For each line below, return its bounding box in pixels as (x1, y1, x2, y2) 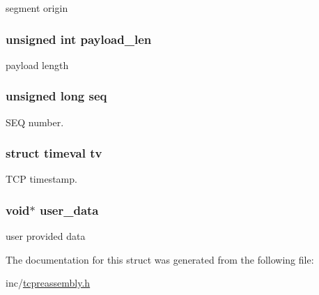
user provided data (6, 229, 86, 243)
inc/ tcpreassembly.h (6, 275, 91, 290)
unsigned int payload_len (6, 30, 152, 47)
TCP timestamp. (6, 172, 77, 186)
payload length (6, 57, 69, 72)
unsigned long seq (6, 87, 107, 105)
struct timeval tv (6, 144, 102, 162)
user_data (39, 201, 99, 218)
